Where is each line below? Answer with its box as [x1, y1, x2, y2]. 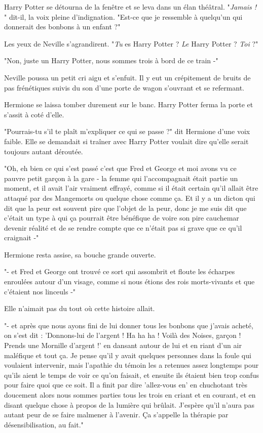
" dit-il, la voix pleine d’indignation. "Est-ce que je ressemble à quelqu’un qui [4, 11, 243, 22]
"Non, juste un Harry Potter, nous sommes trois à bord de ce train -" [4, 55, 218, 66]
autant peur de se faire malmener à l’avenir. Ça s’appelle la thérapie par [4, 409, 229, 420]
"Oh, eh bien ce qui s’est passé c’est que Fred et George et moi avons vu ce [4, 163, 237, 174]
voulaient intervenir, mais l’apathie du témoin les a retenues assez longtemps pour [4, 360, 259, 370]
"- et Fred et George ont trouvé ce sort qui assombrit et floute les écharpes [4, 266, 235, 277]
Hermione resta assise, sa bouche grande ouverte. [4, 249, 156, 259]
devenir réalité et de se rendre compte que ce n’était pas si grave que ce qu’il [4, 222, 242, 233]
